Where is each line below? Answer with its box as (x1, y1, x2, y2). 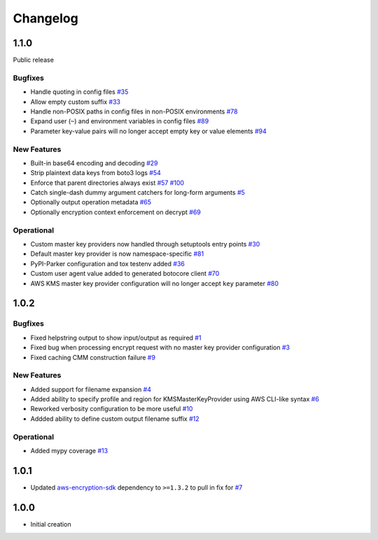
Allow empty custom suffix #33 (30, 97, 120, 106)
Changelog (13, 11, 78, 26)
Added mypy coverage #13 (30, 446, 108, 455)
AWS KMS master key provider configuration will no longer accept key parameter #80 (30, 279, 279, 287)
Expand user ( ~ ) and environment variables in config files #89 (30, 117, 209, 125)
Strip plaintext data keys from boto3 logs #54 (30, 169, 161, 177)
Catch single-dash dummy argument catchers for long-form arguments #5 (30, 188, 245, 197)
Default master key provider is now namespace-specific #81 (30, 249, 204, 258)
